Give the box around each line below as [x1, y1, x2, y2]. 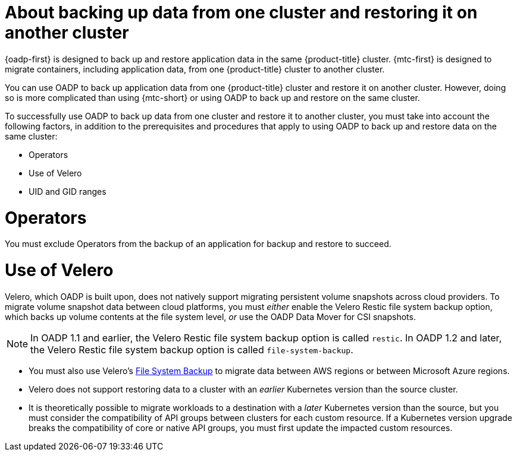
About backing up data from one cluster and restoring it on [5, 2, 478, 23]
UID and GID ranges [29, 186, 106, 197]
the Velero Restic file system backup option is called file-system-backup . [30, 343, 353, 356]
